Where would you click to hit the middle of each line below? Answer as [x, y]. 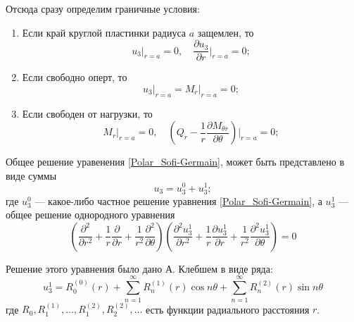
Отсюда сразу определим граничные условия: [103, 8]
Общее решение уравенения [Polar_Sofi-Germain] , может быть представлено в [175, 162]
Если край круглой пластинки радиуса [104, 32]
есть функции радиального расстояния [228, 309]
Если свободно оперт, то [75, 77]
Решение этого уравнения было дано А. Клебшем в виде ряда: [139, 268]
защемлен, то [226, 32]
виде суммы [31, 175]
